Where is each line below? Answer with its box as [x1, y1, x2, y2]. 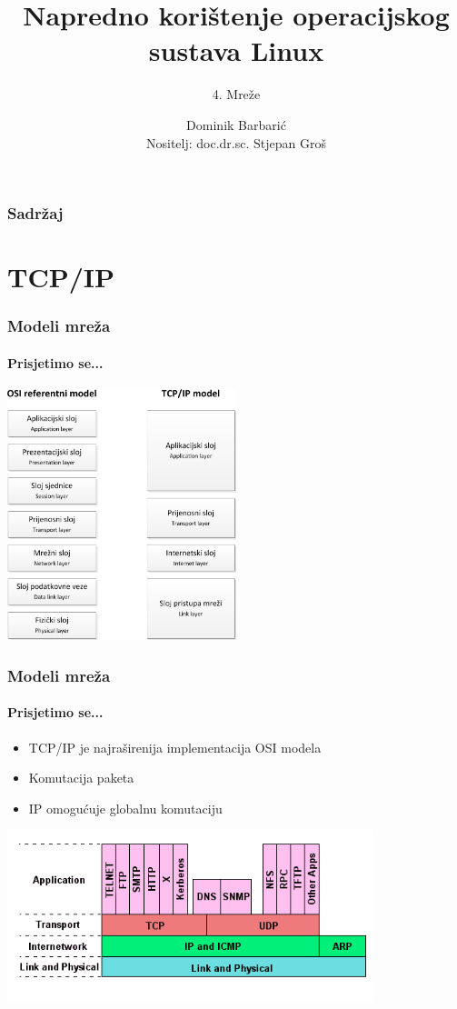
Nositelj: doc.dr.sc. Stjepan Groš [146, 133, 326, 152]
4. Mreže [212, 85, 261, 104]
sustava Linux [148, 32, 324, 69]
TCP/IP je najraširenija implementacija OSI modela [28, 737, 322, 756]
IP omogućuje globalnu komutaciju [28, 798, 223, 817]
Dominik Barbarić [186, 115, 286, 134]
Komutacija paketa [28, 768, 134, 787]
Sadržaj [7, 202, 64, 225]
